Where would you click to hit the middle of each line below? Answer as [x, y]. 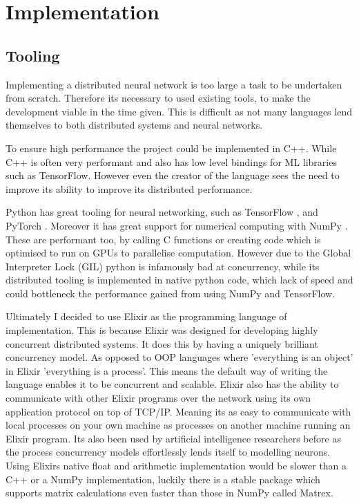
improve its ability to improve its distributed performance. [129, 188]
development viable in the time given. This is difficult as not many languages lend [179, 111]
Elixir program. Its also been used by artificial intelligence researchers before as [173, 438]
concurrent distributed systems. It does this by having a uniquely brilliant [162, 343]
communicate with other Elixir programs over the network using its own [158, 398]
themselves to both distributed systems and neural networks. [134, 125]
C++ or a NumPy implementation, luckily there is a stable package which [163, 479]
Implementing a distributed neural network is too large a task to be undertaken [174, 84]
